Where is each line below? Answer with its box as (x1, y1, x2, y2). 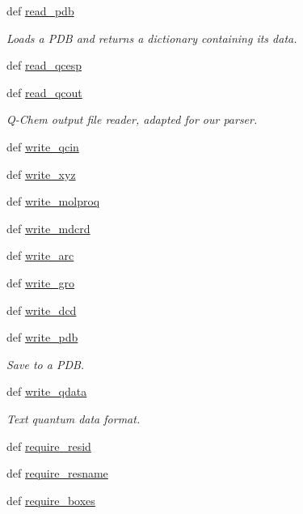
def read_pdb (6, 2, 74, 19)
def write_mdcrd (6, 219, 90, 236)
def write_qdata (6, 383, 87, 400)
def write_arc (6, 247, 74, 264)
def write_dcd (6, 301, 77, 318)
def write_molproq (6, 193, 100, 210)
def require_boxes (6, 491, 95, 508)
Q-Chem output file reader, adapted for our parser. (6, 111, 258, 128)
